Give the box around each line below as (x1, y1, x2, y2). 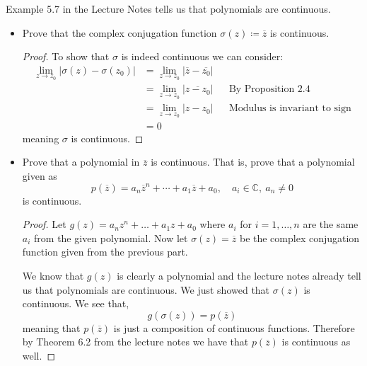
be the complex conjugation (239, 230, 360, 245)
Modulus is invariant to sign (228, 103, 351, 114)
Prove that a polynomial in (22, 154, 140, 169)
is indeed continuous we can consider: (121, 49, 284, 64)
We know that (22, 268, 84, 282)
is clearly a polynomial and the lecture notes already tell (117, 268, 361, 282)
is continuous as (281, 334, 351, 349)
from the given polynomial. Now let (34, 230, 188, 245)
